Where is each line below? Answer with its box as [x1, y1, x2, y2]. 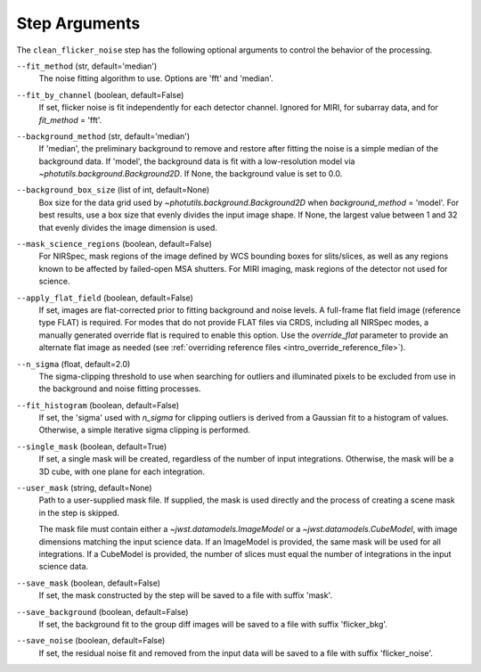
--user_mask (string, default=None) [16, 482, 152, 494]
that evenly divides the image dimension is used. [38, 222, 218, 233]
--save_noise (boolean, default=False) [16, 635, 166, 646]
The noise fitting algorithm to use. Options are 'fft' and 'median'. [38, 73, 273, 84]
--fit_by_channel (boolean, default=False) [16, 89, 184, 100]
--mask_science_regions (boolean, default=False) [16, 239, 213, 250]
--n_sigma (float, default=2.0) [16, 358, 131, 369]
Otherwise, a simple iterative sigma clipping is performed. [38, 424, 251, 436]
